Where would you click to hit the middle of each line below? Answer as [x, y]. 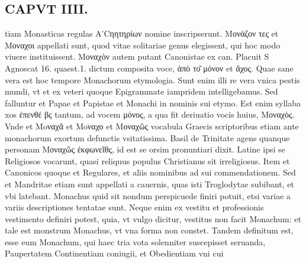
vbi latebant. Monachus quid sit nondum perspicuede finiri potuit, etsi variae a [148, 195]
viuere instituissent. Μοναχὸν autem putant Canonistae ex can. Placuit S [137, 56]
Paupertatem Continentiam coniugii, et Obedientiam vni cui [114, 253]
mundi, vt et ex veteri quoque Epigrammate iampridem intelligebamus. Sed [141, 91]
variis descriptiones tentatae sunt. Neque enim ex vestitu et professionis [134, 207]
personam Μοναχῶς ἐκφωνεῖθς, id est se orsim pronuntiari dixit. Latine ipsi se [145, 149]
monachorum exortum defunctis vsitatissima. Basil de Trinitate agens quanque [147, 137]
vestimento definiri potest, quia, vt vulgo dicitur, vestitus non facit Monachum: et [153, 218]
